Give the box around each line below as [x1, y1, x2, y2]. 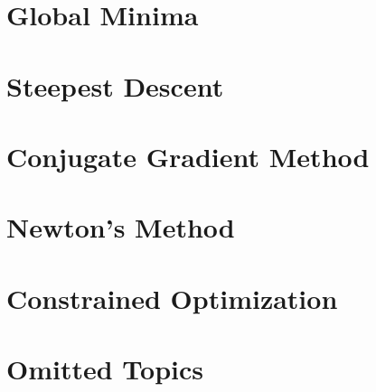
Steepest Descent [6, 67, 224, 104]
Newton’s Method [6, 209, 235, 246]
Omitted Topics [6, 350, 204, 387]
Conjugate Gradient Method [6, 137, 370, 174]
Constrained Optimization [6, 279, 338, 316]
